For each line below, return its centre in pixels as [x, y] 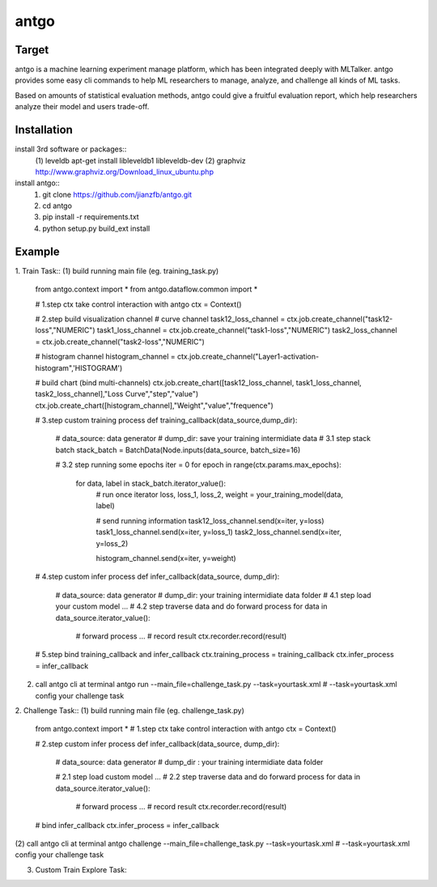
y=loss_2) [112, 543]
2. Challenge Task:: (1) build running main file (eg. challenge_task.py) [129, 710]
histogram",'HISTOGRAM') [79, 367]
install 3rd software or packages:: [71, 149]
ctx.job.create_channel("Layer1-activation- [248, 357]
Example [37, 251]
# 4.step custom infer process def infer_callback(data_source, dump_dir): [157, 577]
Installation [44, 130]
